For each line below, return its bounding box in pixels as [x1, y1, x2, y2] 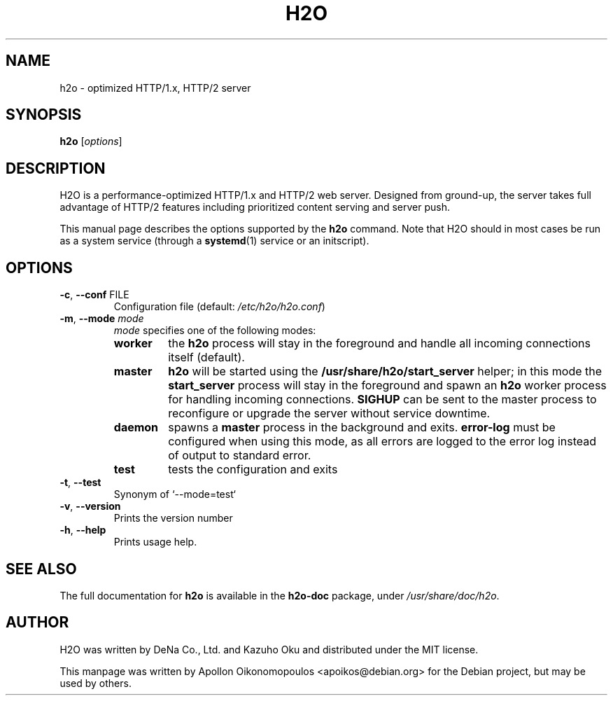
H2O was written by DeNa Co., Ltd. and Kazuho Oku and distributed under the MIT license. [59, 643, 479, 655]
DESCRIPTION [6, 159, 106, 177]
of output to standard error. [168, 448, 311, 463]
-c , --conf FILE [59, 289, 129, 301]
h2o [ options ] [59, 135, 122, 148]
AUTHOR [6, 613, 69, 632]
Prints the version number [113, 512, 233, 525]
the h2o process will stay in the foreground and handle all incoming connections [168, 336, 591, 351]
